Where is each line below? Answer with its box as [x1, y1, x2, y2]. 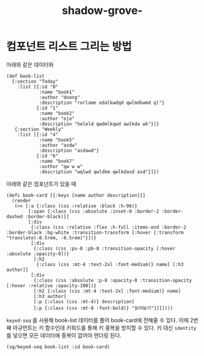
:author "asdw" [38, 142, 78, 148]
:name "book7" [38, 158, 75, 164]
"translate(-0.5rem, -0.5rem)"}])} [6, 234, 97, 241]
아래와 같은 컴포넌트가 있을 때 [6, 180, 77, 187]
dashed [6, 213, 23, 219]
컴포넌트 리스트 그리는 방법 [6, 40, 132, 53]
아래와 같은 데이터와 [6, 61, 54, 68]
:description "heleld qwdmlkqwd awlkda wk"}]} [38, 121, 160, 127]
